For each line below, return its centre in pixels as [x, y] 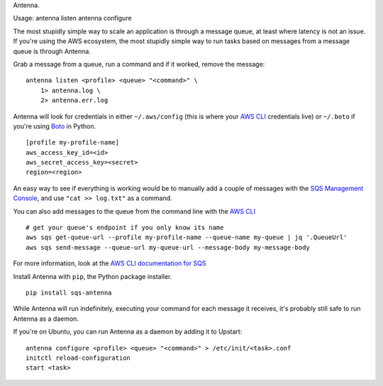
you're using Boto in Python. [54, 126]
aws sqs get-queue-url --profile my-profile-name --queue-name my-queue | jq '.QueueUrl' [187, 237]
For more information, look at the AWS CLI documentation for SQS [110, 263]
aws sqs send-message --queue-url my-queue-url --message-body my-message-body [168, 247]
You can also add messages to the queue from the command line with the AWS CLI [134, 211]
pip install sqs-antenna [69, 292]
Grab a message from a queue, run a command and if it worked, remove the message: [139, 64]
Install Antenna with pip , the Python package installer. [93, 276]
